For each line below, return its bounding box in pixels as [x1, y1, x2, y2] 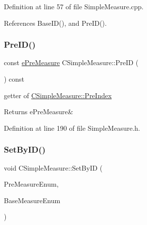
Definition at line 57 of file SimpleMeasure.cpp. [4, 1, 144, 11]
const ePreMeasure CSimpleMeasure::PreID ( [4, 57, 139, 68]
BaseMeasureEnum [4, 195, 61, 205]
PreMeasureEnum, [4, 179, 59, 189]
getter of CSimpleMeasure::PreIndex [4, 90, 112, 100]
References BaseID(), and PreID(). [4, 17, 107, 28]
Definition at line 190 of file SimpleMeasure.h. [4, 122, 140, 133]
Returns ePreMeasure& [4, 106, 73, 117]
